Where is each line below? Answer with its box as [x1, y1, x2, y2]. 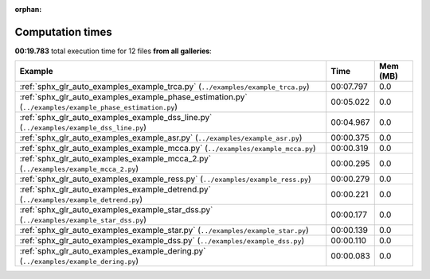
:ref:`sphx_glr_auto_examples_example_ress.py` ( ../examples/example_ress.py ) [19, 173, 311, 184]
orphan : [14, 5, 42, 14]
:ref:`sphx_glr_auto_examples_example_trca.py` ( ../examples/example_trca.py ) [19, 81, 310, 92]
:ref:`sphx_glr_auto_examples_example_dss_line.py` [19, 112, 213, 123]
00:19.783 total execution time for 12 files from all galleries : [14, 46, 213, 56]
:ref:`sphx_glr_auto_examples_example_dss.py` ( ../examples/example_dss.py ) [19, 235, 305, 246]
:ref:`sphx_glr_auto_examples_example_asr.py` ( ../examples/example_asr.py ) [19, 132, 303, 143]
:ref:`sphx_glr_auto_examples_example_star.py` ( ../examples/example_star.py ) [19, 225, 310, 236]
